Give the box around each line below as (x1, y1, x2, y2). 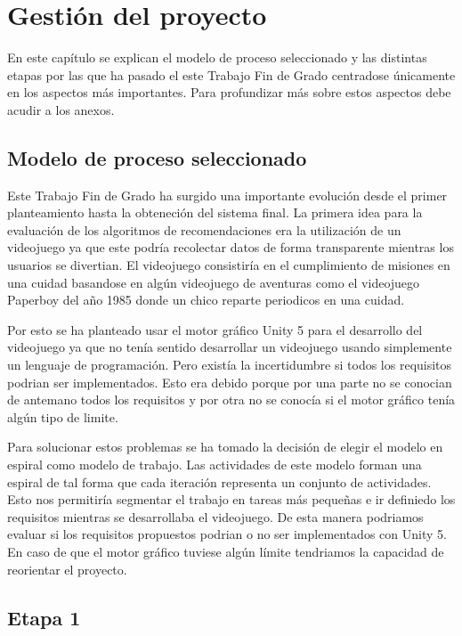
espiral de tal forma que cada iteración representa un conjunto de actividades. (7, 472, 432, 491)
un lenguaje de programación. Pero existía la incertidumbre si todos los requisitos (7, 355, 452, 374)
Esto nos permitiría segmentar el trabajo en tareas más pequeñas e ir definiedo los (7, 490, 456, 509)
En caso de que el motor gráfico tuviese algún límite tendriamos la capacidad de (7, 542, 444, 560)
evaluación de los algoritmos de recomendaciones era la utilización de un (7, 220, 401, 239)
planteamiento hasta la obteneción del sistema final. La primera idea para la (7, 203, 423, 222)
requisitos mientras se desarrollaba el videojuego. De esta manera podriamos (7, 507, 424, 526)
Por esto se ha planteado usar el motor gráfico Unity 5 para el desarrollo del (7, 320, 423, 338)
